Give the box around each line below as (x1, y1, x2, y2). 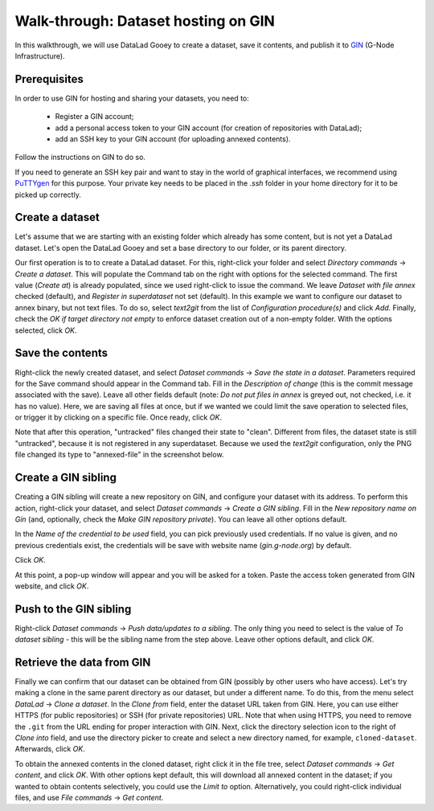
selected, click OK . (14, 326, 77, 335)
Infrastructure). (14, 51, 65, 60)
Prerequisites (14, 72, 84, 86)
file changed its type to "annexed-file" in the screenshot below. (14, 450, 224, 460)
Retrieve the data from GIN (14, 656, 151, 669)
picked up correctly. (14, 190, 82, 199)
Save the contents (14, 346, 108, 360)
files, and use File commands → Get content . (14, 793, 164, 802)
